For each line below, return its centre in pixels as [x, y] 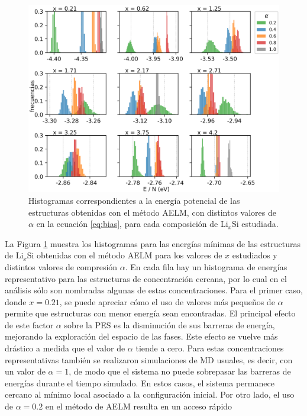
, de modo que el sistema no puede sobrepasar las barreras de [180, 371]
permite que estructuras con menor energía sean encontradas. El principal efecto [150, 313]
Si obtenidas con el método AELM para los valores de [125, 255]
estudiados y [255, 255]
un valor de [25, 371]
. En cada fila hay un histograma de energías [206, 266]
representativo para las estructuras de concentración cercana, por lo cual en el [146, 278]
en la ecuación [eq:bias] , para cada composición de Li [132, 224]
